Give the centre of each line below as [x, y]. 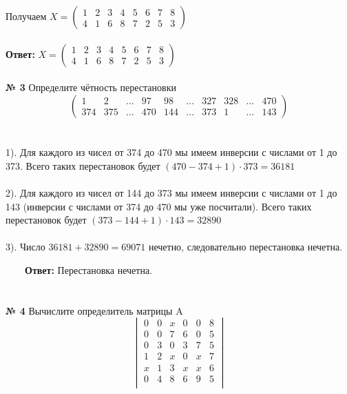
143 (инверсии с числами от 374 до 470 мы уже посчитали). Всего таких [159, 206]
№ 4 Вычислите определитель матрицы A [94, 310]
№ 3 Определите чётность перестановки [91, 87]
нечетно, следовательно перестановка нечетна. [245, 247]
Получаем [26, 16]
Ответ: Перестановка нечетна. [89, 269]
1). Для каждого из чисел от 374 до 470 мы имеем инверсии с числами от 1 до [171, 152]
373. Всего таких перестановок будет [83, 165]
